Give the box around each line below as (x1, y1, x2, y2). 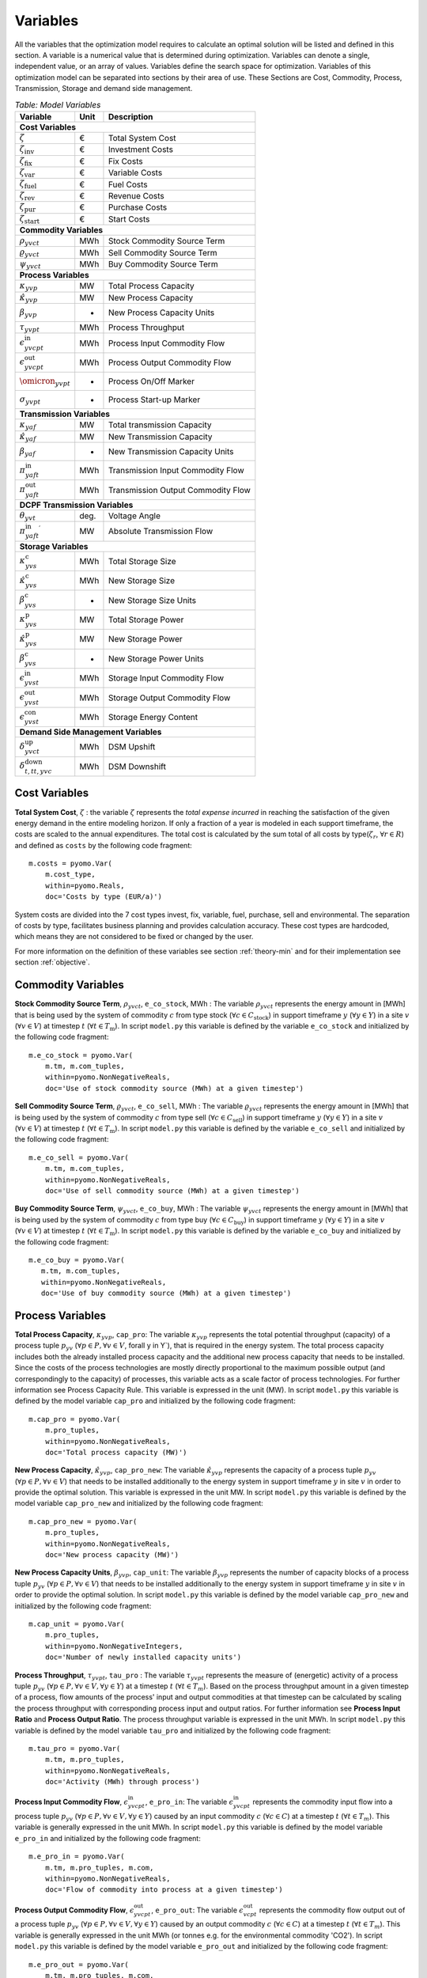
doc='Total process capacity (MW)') (44, 1448, 187, 1457)
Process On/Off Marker (108, 376, 195, 387)
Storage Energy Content (108, 712, 198, 722)
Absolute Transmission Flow (108, 526, 213, 537)
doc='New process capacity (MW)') (44, 1551, 179, 1559)
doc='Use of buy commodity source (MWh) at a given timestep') (40, 1289, 292, 1298)
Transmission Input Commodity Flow (108, 465, 244, 476)
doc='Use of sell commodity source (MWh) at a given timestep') (44, 1186, 300, 1195)
